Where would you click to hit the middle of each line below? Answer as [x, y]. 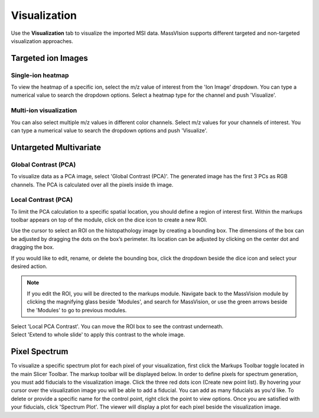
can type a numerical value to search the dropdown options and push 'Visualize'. [109, 130]
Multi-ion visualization [44, 110]
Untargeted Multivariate [56, 147]
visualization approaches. [42, 41]
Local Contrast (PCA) [42, 200]
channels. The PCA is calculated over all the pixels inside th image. [92, 184]
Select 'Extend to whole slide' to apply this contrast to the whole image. [98, 335]
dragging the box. [32, 247]
